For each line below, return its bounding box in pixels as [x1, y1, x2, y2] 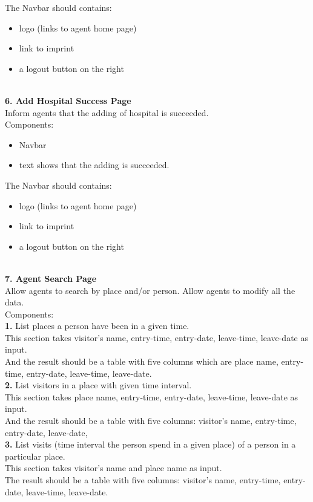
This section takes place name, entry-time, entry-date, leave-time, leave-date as [5, 390, 298, 403]
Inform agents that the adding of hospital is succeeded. [5, 106, 209, 119]
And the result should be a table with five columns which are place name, [5, 355, 278, 368]
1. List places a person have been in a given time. [5, 319, 189, 332]
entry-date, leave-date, [5, 426, 88, 438]
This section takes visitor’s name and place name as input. [5, 461, 222, 474]
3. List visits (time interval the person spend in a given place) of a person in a [5, 438, 296, 451]
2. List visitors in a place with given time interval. [5, 379, 192, 391]
